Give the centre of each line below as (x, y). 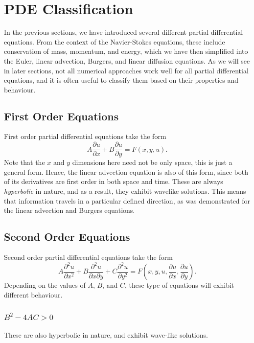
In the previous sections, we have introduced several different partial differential (124, 32)
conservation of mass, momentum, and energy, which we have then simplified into (126, 51)
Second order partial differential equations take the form (88, 257)
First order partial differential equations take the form (85, 136)
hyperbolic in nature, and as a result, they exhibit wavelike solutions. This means (125, 191)
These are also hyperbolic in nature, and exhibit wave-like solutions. (106, 334)
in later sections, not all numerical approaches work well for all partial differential (126, 70)
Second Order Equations (67, 237)
